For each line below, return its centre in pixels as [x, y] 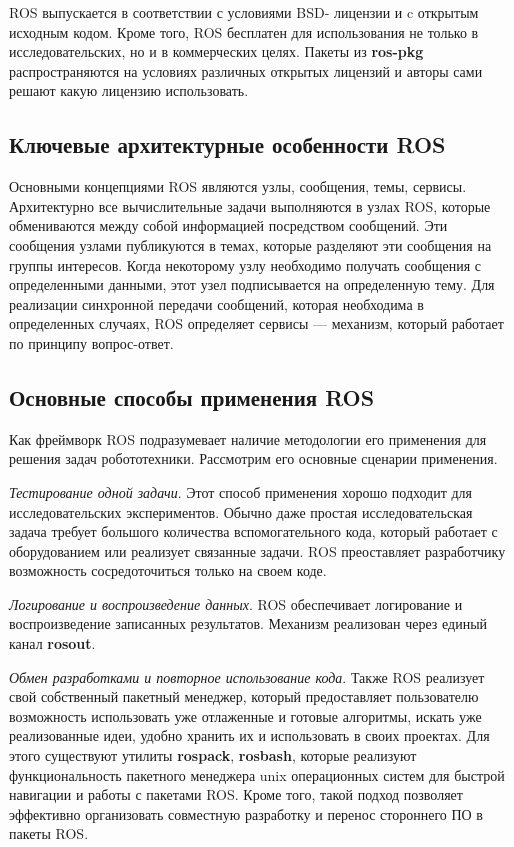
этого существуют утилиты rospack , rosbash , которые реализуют [213, 755]
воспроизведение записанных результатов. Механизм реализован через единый [248, 623]
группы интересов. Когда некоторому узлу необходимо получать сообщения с [245, 264]
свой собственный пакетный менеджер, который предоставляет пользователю [244, 696]
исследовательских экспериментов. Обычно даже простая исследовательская [241, 511]
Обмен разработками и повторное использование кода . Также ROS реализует [247, 676]
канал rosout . [52, 643]
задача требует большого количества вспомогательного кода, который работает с [253, 531]
